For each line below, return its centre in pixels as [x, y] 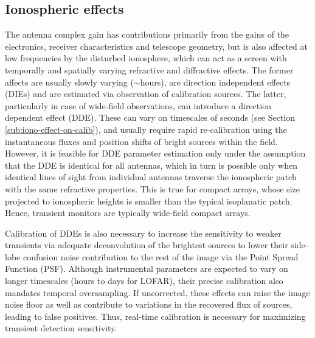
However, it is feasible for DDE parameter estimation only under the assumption [155, 153]
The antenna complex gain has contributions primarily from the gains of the [147, 34]
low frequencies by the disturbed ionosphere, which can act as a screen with [146, 58]
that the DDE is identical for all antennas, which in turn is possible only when [151, 165]
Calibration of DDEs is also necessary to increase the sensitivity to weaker [143, 233]
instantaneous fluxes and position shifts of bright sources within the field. [141, 141]
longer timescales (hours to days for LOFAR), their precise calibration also [144, 281]
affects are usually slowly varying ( [69, 82]
